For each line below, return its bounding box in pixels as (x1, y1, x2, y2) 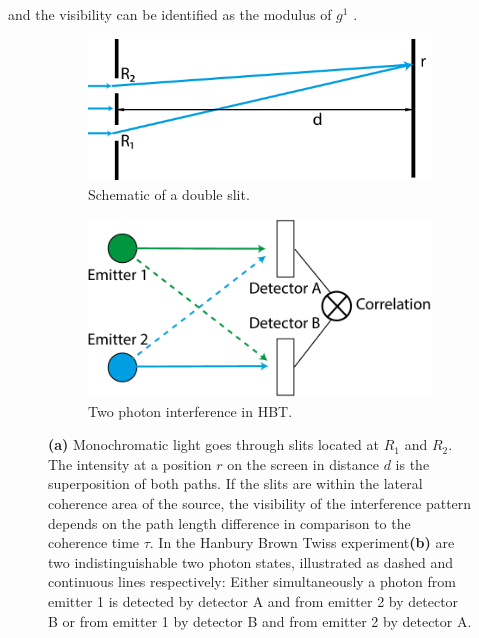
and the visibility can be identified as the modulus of (8, 4, 332, 24)
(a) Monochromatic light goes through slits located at (48, 434, 379, 455)
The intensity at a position (48, 453, 212, 474)
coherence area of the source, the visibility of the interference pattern (48, 493, 472, 514)
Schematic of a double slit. (88, 184, 250, 205)
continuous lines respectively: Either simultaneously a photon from (48, 571, 456, 592)
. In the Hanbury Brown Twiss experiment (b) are (149, 532, 455, 553)
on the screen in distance (227, 453, 379, 474)
